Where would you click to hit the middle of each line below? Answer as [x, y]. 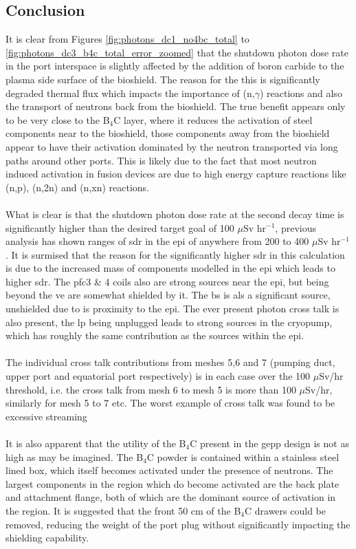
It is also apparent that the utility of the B [96, 443]
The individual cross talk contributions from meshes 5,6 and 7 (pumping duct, [170, 362]
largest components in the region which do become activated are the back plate [173, 483]
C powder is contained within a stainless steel [243, 456]
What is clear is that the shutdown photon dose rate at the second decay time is [175, 214]
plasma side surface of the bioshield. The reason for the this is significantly [163, 79]
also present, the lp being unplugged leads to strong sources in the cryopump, [169, 322]
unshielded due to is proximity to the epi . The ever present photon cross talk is [173, 309]
